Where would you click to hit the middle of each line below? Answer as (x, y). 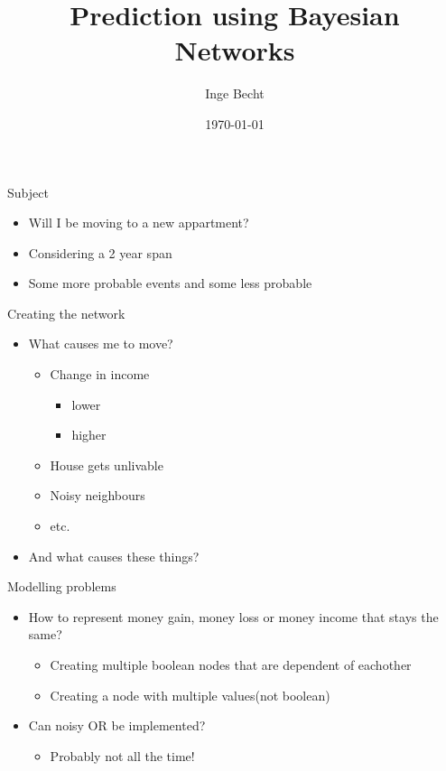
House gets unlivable (107, 464)
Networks (235, 50)
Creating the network (66, 313)
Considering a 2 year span (100, 252)
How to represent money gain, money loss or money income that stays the (233, 616)
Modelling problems (62, 586)
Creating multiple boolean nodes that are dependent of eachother (231, 664)
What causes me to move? (101, 344)
